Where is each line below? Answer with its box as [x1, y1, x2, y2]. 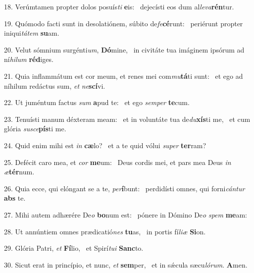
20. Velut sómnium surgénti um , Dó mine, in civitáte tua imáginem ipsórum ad [4, 44, 245, 55]
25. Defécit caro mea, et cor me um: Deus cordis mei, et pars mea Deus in [4, 157, 231, 167]
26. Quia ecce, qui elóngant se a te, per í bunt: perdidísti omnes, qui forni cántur [4, 183, 245, 193]
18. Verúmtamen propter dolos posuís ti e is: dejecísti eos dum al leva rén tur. [4, 1, 234, 11]
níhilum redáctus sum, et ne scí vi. [4, 80, 105, 91]
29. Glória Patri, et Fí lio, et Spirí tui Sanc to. [4, 243, 144, 253]
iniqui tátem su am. [4, 28, 59, 38]
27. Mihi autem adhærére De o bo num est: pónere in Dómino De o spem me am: [4, 209, 247, 219]
